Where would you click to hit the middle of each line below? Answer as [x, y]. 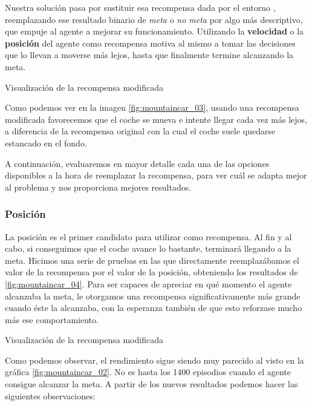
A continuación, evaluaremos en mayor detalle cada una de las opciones [137, 163]
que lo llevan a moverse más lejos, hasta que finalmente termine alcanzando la [149, 55]
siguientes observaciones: [50, 395]
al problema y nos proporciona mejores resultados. [98, 187]
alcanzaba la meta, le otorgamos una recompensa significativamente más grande [153, 296]
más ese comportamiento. [52, 319]
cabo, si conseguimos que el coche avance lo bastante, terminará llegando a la [148, 248]
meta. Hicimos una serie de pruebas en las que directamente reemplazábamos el [152, 260]
